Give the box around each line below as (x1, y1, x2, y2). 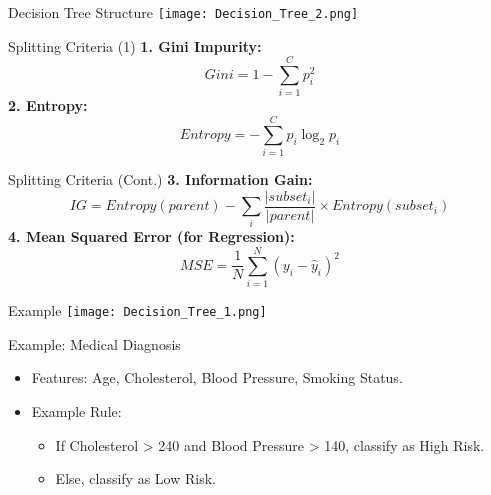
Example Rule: (31, 401, 122, 422)
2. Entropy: (8, 95, 88, 116)
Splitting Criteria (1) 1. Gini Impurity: (8, 35, 262, 56)
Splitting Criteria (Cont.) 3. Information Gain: (8, 169, 313, 190)
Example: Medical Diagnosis (8, 333, 181, 354)
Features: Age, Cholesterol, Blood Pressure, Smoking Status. (31, 367, 403, 388)
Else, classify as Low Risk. (55, 468, 216, 489)
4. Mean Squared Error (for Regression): (8, 226, 295, 247)
